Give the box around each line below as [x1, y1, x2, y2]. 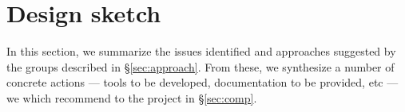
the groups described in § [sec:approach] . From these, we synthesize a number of [6, 58, 395, 75]
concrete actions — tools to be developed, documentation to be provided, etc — [6, 74, 399, 91]
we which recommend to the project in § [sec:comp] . [6, 89, 257, 106]
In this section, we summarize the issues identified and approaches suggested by [6, 43, 396, 60]
